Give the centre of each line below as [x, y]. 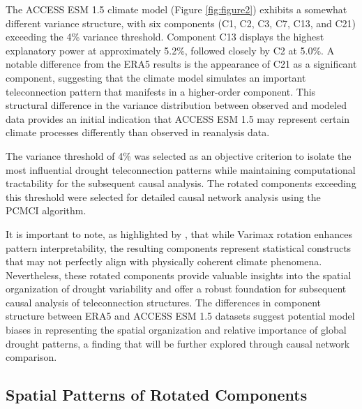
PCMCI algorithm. [46, 210]
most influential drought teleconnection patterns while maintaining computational [181, 169]
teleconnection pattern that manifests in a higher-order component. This [161, 91]
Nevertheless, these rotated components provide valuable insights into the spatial [179, 275]
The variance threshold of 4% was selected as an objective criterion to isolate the [179, 155]
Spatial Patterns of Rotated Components [157, 395]
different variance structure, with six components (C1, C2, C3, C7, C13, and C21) [181, 23]
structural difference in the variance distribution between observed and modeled [176, 105]
